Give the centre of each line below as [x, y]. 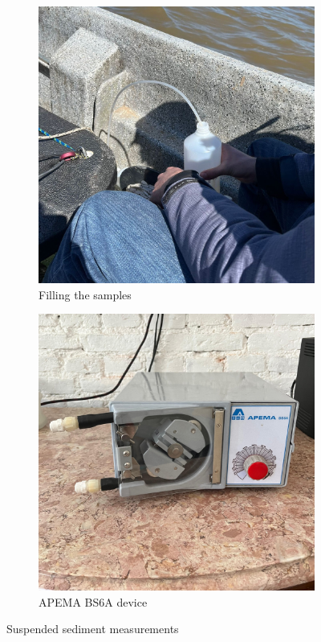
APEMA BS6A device [93, 601]
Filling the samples [85, 294]
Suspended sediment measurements [93, 629]
